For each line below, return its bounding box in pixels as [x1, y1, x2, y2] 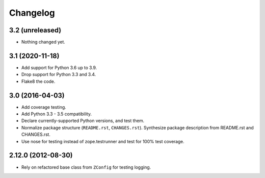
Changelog [9, 7, 55, 18]
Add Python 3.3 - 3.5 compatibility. [21, 111, 92, 117]
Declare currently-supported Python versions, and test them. [21, 118, 145, 124]
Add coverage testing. [21, 104, 66, 110]
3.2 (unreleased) [9, 26, 61, 34]
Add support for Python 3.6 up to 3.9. [21, 64, 97, 71]
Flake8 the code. [21, 78, 55, 84]
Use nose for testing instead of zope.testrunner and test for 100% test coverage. [21, 138, 185, 144]
